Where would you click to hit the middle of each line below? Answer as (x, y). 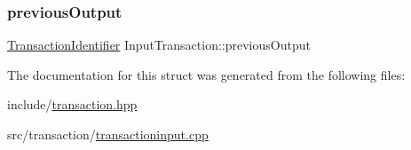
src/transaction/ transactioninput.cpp (108, 134)
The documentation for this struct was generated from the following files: (206, 74)
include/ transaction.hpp (72, 104)
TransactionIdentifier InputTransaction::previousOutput (159, 45)
